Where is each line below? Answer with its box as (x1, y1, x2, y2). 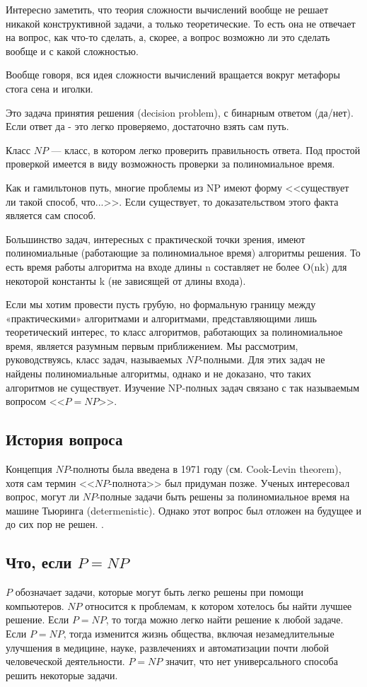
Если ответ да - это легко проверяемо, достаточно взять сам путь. (6, 119, 289, 134)
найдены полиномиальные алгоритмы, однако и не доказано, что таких (6, 366, 311, 381)
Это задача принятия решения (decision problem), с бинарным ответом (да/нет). (6, 105, 354, 119)
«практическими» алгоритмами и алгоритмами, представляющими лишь (6, 310, 317, 325)
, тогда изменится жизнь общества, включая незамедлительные (63, 626, 334, 640)
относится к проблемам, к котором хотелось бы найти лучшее (85, 598, 352, 613)
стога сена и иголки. (6, 81, 93, 95)
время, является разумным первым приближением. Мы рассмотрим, (6, 338, 298, 353)
